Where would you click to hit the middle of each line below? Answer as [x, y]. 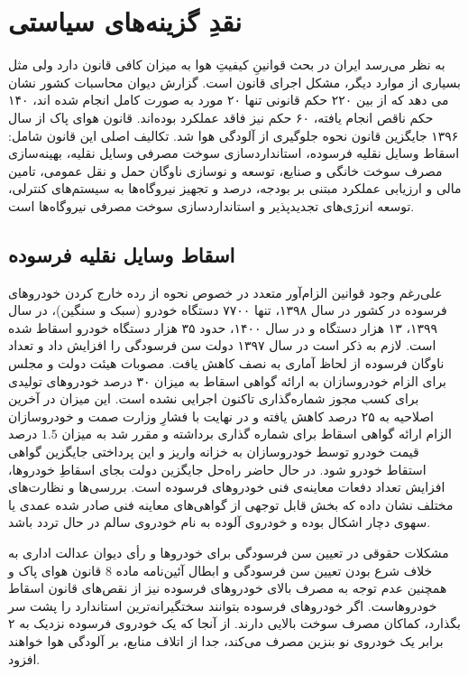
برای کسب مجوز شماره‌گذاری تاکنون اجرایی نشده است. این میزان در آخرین [214, 398]
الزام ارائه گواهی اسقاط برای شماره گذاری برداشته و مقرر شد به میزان [257, 434]
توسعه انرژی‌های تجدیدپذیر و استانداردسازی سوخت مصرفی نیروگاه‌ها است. [211, 205]
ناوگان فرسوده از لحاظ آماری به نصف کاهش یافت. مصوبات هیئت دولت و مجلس [226, 363]
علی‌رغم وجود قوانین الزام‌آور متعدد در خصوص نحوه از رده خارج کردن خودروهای [225, 292]
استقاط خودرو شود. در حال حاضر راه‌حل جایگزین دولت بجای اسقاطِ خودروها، [217, 469]
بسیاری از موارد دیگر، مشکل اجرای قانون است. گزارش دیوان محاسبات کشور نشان [234, 82]
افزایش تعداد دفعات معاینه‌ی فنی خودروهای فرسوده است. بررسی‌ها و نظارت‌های [227, 487]
